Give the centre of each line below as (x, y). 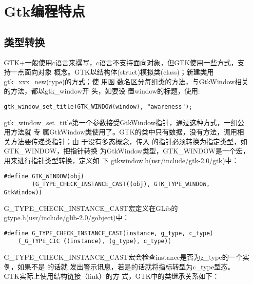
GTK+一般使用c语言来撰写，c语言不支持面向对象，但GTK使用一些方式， (121, 62)
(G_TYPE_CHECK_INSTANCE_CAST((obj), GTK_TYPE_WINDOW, (121, 184)
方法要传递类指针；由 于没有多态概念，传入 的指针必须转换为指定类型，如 (129, 141)
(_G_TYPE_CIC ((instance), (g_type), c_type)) (95, 241)
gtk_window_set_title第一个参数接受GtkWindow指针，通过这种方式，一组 (121, 122)
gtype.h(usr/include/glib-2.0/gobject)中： (67, 218)
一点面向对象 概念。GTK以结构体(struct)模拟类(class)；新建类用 (112, 72)
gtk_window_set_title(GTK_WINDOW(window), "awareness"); (98, 106)
